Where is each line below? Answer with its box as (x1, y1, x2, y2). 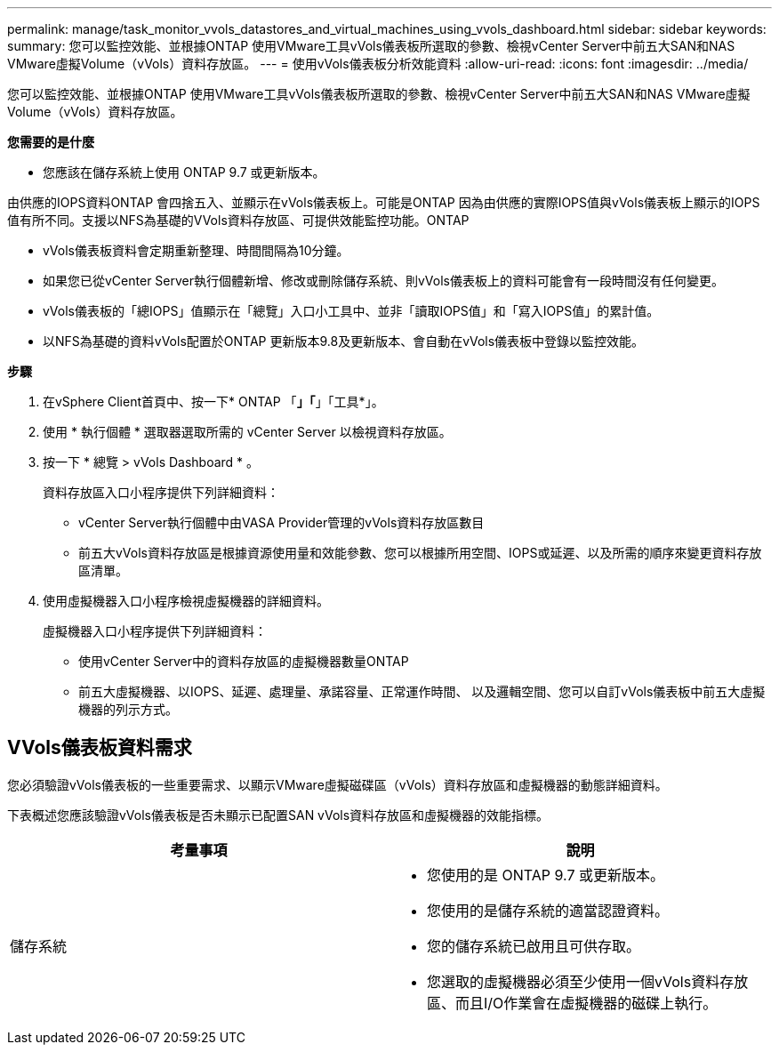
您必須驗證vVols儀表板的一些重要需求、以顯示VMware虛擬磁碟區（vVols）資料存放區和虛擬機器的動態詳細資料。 (7, 776, 668, 792)
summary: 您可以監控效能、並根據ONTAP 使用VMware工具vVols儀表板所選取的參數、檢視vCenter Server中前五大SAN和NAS (7, 38, 735, 53)
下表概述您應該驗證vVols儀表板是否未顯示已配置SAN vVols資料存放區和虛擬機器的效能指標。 (7, 807, 550, 823)
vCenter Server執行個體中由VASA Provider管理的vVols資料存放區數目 (78, 515, 485, 530)
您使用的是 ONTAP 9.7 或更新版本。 (427, 865, 664, 884)
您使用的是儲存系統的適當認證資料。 (427, 901, 670, 919)
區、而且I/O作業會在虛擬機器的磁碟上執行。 (427, 993, 718, 1012)
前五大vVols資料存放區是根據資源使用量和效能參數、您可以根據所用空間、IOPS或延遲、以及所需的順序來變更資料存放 (78, 545, 762, 560)
